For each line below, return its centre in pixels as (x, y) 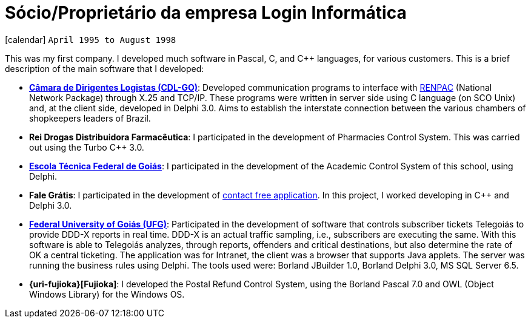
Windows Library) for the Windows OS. (107, 294)
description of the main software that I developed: (105, 68)
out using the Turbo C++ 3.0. (87, 147)
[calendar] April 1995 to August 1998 (91, 39)
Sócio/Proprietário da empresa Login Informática (206, 13)
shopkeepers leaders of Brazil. (90, 118)
